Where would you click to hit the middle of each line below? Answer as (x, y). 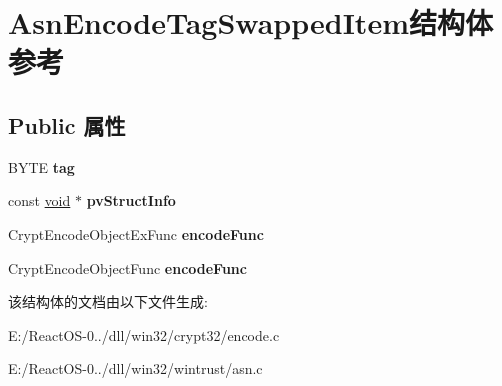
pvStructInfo (131, 200)
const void (39, 200)
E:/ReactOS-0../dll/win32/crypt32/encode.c (144, 334)
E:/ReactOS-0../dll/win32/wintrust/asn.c (135, 368)
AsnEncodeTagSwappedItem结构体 (250, 22)
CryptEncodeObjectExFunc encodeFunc (136, 233)
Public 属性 (67, 124)
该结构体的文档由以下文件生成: (108, 301)
